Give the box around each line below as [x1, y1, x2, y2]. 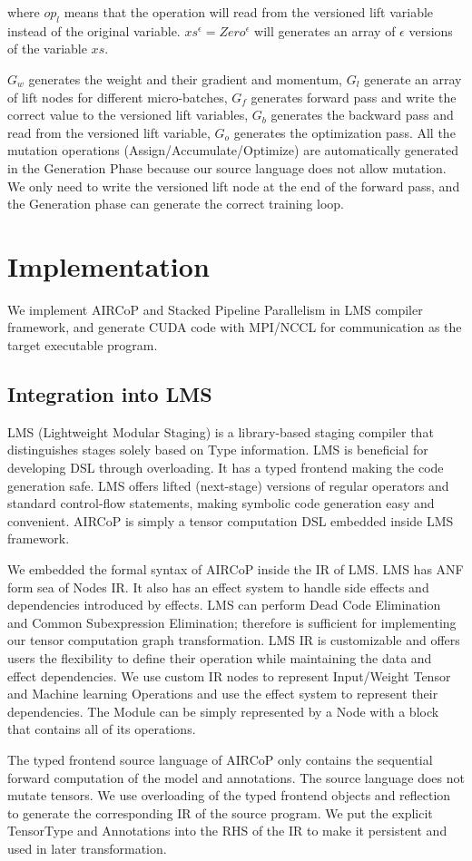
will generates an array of [254, 21, 396, 40]
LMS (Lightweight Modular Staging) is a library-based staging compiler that [7, 422, 434, 441]
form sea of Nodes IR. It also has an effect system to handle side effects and [7, 577, 429, 596]
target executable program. [7, 336, 158, 355]
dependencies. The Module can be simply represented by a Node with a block [7, 701, 439, 720]
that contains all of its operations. [7, 719, 196, 739]
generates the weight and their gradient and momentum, [28, 69, 342, 88]
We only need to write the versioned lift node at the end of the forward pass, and [7, 176, 460, 195]
